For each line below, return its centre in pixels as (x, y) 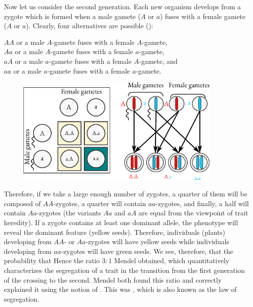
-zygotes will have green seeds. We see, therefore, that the (147, 251)
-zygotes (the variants (69, 213)
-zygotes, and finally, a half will (202, 203)
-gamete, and (158, 61)
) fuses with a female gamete (203, 16)
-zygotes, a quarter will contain (100, 203)
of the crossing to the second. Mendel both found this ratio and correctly (113, 279)
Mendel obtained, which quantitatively (172, 260)
